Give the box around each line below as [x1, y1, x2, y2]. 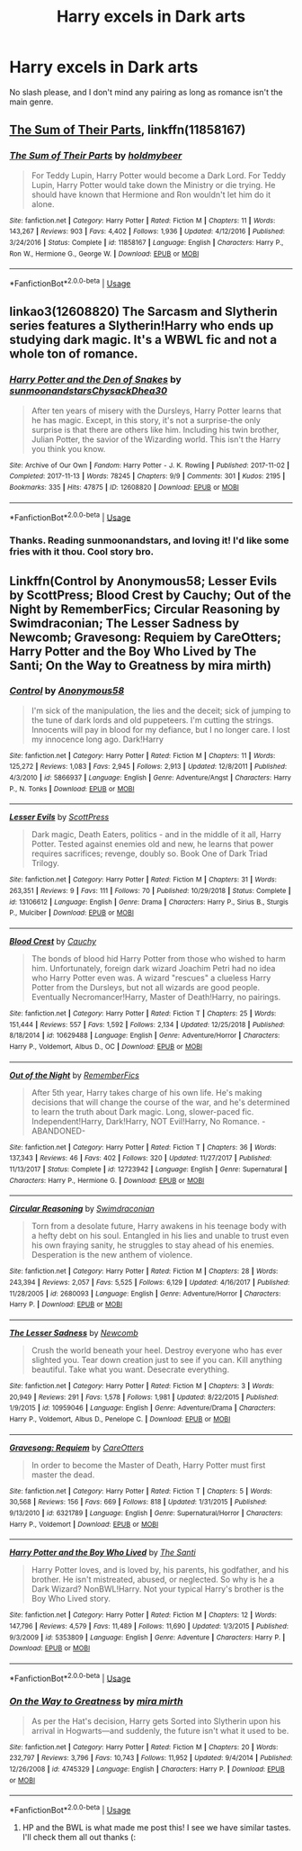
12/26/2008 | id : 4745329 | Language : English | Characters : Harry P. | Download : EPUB [9, 1765, 285, 1774]
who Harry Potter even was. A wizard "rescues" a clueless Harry [31, 972, 271, 983]
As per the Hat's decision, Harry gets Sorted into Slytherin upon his [31, 1715, 281, 1726]
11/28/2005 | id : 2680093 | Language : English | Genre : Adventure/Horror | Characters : [9, 1289, 281, 1298]
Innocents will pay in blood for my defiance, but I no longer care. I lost [31, 724, 290, 735]
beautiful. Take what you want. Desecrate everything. [31, 1364, 230, 1375]
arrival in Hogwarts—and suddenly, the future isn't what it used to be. [31, 1725, 289, 1736]
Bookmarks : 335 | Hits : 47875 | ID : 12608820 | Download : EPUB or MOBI [9, 483, 240, 492]
